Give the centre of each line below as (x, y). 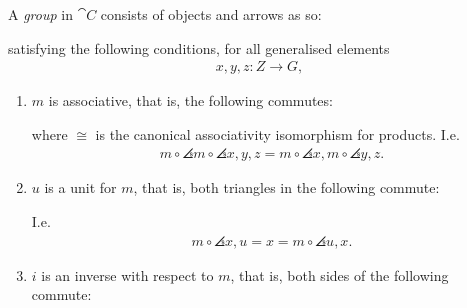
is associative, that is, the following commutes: (190, 100)
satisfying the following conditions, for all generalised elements (199, 47)
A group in (40, 14)
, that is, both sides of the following (339, 274)
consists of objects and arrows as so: (211, 14)
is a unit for (80, 187)
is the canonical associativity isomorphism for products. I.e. (277, 133)
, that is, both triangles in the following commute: (286, 187)
